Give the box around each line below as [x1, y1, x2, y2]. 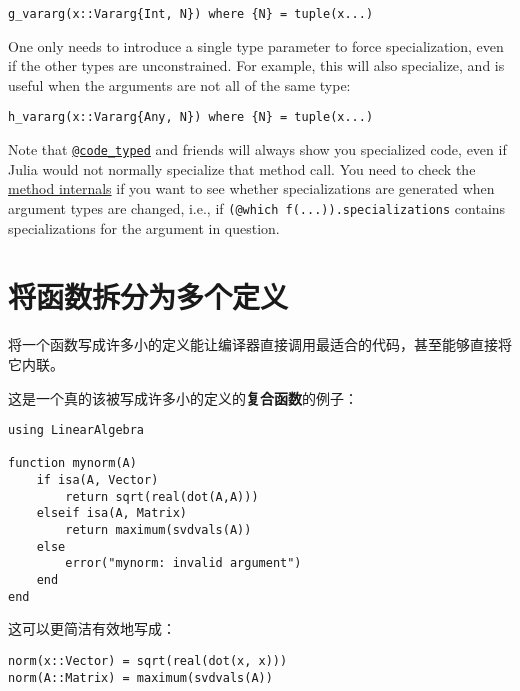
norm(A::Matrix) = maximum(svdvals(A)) [8, 670, 273, 685]
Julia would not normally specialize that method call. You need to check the [8, 158, 476, 179]
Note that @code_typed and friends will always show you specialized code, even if [8, 139, 507, 160]
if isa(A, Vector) [36, 473, 159, 488]
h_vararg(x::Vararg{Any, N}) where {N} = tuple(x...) [8, 110, 374, 125]
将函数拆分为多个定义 [8, 276, 289, 317]
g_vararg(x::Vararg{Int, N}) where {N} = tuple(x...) [8, 7, 374, 21]
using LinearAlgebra [8, 423, 145, 438]
